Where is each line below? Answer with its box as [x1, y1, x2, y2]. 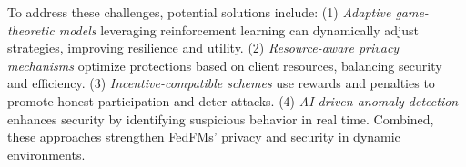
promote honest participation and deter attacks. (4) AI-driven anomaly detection [7, 91, 459, 110]
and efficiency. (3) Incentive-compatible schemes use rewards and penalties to [7, 74, 435, 93]
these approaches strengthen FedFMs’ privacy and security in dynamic [7, 127, 400, 146]
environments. [7, 144, 86, 163]
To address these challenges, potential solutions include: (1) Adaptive [7, 3, 391, 21]
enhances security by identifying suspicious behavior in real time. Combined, [7, 109, 434, 128]
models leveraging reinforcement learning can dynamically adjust [58, 20, 420, 39]
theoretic [7, 20, 55, 39]
